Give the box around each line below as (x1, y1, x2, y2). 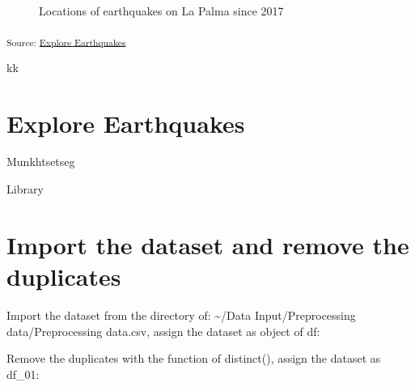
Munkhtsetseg (6, 153, 75, 170)
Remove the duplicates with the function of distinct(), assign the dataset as (6, 350, 381, 367)
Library (6, 181, 44, 198)
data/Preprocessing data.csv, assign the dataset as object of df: (6, 322, 320, 339)
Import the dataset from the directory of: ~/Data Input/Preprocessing (6, 306, 356, 323)
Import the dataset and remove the (6, 228, 409, 261)
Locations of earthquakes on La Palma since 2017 (39, 2, 284, 19)
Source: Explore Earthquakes (6, 35, 126, 49)
